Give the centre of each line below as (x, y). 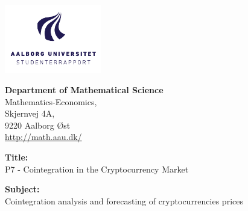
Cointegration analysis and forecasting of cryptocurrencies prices (124, 200)
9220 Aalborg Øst (38, 125)
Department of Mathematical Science (84, 89)
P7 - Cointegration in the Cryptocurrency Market (97, 169)
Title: (17, 157)
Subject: (22, 189)
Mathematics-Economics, (51, 101)
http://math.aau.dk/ (43, 137)
